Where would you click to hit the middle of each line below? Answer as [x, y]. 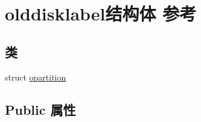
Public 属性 [40, 109]
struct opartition [36, 77]
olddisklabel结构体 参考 [101, 14]
